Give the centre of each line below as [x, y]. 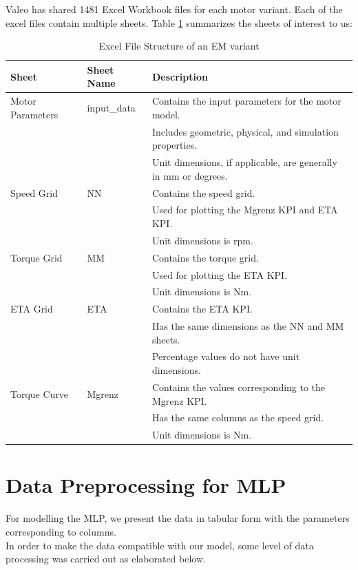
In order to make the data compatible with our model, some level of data [160, 545]
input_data [111, 108]
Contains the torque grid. [205, 257]
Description [180, 76]
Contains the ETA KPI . [202, 309]
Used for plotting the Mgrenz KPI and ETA [245, 210]
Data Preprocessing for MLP [146, 485]
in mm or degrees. [190, 175]
